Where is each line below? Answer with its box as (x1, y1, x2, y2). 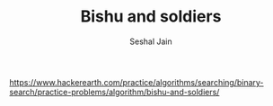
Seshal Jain (129, 36, 172, 47)
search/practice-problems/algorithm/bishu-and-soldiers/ (9, 86, 220, 97)
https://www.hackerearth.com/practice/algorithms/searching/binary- (9, 76, 264, 87)
